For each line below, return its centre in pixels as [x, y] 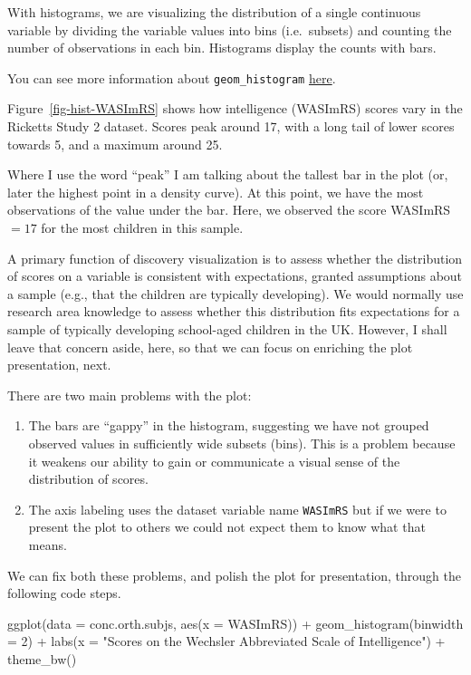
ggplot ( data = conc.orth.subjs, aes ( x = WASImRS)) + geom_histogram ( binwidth [235, 623]
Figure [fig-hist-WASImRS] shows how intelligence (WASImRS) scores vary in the [235, 108]
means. [48, 544]
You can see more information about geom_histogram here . [172, 77]
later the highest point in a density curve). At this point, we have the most [216, 192]
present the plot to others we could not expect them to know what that [227, 527]
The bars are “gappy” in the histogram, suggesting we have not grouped [229, 425]
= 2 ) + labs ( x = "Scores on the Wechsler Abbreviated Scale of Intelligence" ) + [226, 641]
